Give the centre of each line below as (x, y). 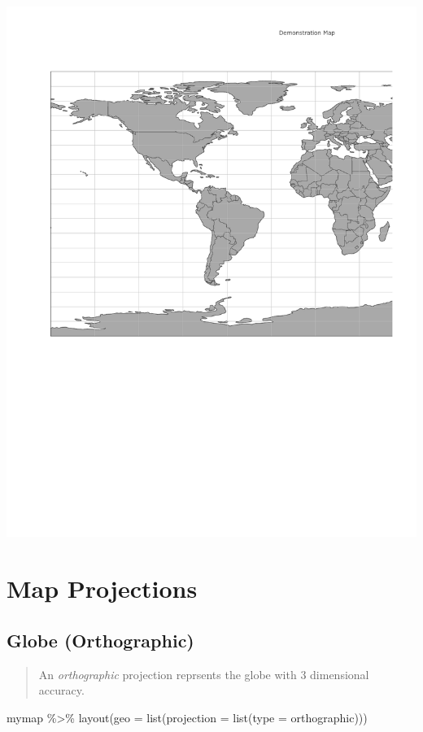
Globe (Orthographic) (100, 640)
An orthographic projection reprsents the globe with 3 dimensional (204, 674)
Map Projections (102, 588)
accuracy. (61, 690)
